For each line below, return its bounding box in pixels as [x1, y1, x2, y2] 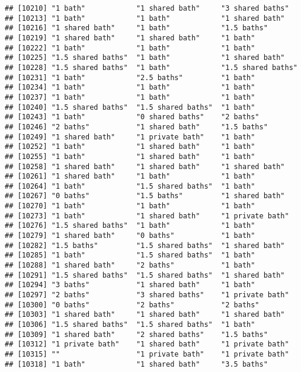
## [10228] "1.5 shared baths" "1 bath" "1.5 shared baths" [5, 63, 297, 72]
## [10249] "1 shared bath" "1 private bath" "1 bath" [5, 132, 255, 141]
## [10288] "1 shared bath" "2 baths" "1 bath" [5, 261, 255, 270]
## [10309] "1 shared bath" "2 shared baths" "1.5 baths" [5, 330, 268, 339]
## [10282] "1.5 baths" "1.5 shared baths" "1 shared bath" [5, 241, 285, 250]
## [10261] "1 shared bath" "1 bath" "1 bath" [5, 172, 255, 181]
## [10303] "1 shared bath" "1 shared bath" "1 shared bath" [5, 310, 285, 319]
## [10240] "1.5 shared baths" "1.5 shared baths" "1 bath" [5, 103, 255, 112]
